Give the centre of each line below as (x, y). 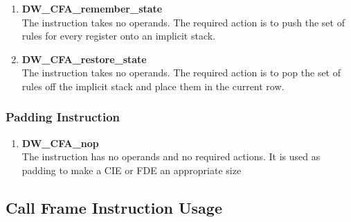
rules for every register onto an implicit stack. (119, 36)
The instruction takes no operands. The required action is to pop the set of (181, 72)
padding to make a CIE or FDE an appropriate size (132, 170)
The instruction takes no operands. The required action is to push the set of (183, 22)
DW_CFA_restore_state (84, 59)
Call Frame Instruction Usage (114, 207)
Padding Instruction (63, 117)
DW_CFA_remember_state (92, 8)
